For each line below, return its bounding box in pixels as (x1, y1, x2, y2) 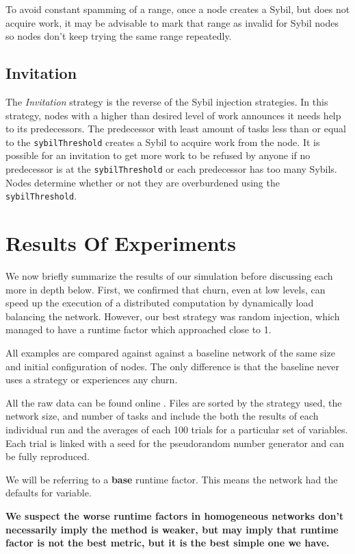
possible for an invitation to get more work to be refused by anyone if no (5, 148, 311, 162)
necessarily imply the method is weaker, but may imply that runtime (5, 522, 339, 536)
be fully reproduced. (5, 449, 90, 463)
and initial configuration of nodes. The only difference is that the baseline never (5, 359, 340, 373)
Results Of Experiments (5, 229, 236, 257)
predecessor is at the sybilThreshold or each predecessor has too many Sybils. (5, 162, 337, 176)
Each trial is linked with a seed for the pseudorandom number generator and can (5, 435, 344, 450)
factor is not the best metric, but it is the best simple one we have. (5, 535, 330, 550)
